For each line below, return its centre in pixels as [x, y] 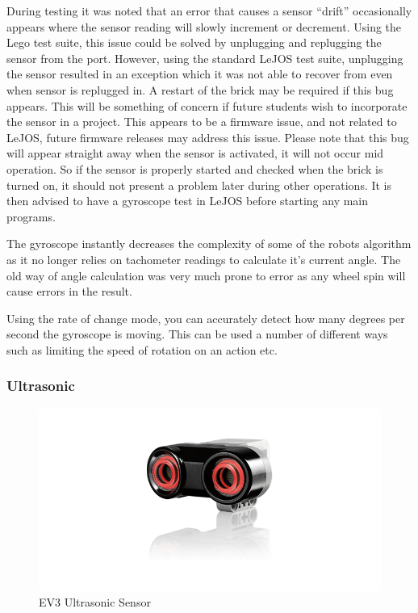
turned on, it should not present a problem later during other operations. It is [199, 185]
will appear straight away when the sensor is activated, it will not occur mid [195, 153]
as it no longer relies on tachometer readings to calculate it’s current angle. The [204, 259]
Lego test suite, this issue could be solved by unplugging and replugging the [194, 42]
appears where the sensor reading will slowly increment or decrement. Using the [204, 26]
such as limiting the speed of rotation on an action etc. [142, 349]
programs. [31, 216]
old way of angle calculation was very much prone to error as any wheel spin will [206, 275]
